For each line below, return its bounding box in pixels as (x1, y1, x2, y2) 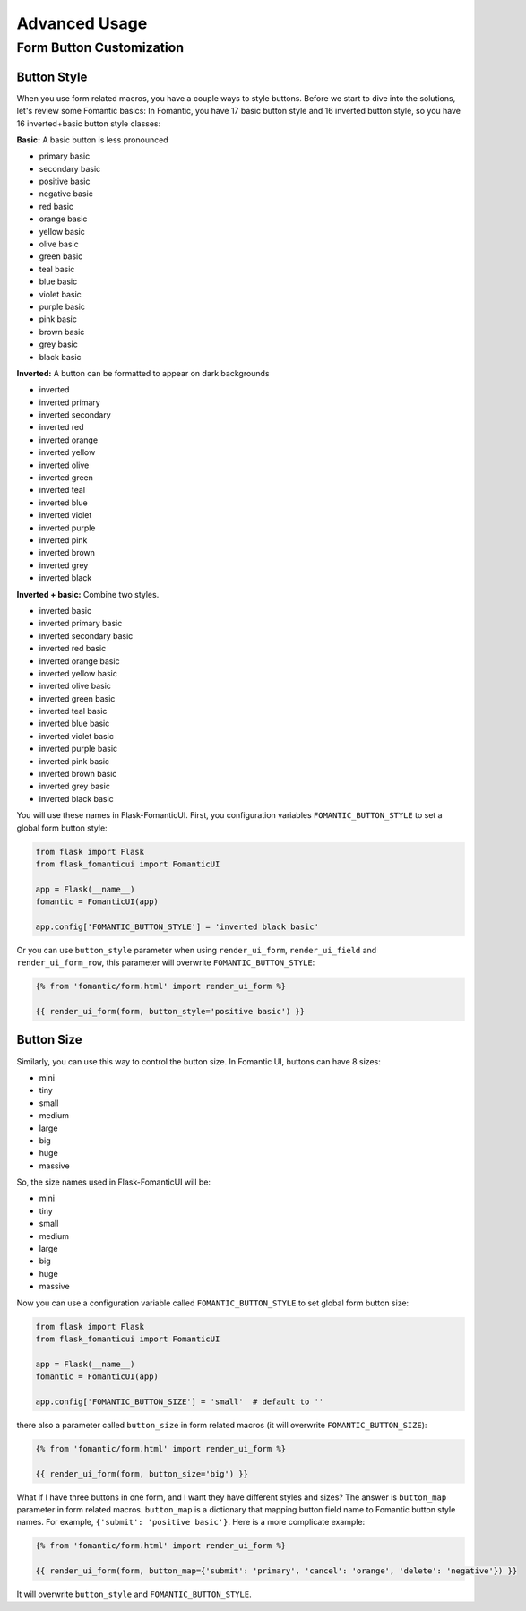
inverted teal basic (39, 706, 108, 717)
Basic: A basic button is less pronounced (16, 134, 169, 145)
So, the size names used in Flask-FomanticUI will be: (16, 1176, 211, 1187)
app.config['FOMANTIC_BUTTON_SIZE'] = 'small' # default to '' (35, 1396, 324, 1407)
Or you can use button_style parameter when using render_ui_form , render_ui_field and (16, 944, 377, 955)
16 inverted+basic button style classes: (16, 117, 161, 129)
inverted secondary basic (39, 630, 134, 641)
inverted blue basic (39, 718, 110, 729)
